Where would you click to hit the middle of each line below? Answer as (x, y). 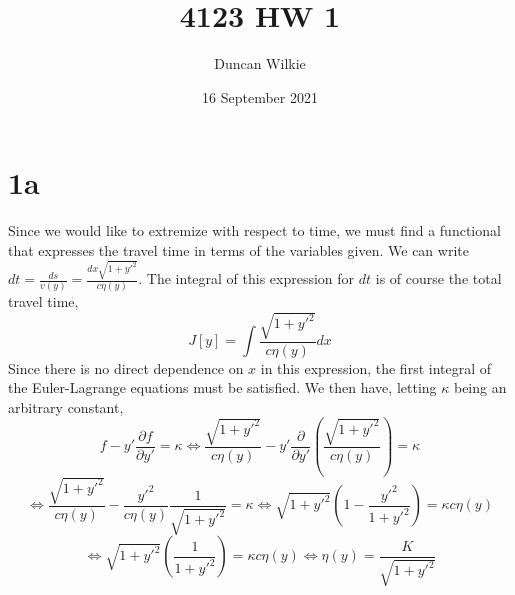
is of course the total (438, 278)
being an (480, 387)
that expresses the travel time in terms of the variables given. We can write (238, 249)
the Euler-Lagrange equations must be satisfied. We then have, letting (222, 387)
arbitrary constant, (66, 406)
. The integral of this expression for (246, 278)
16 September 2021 (260, 96)
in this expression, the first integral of (376, 367)
